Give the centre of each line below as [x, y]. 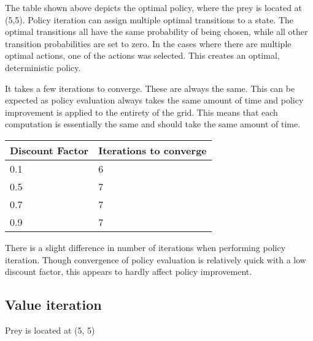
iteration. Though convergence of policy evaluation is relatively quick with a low [156, 259]
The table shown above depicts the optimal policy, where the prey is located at [154, 7]
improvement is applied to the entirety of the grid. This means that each [141, 112]
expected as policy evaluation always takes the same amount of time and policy [154, 100]
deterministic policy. [43, 67]
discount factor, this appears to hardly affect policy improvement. [129, 272]
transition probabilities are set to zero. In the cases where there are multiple [148, 43]
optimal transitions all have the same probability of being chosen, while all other [156, 32]
